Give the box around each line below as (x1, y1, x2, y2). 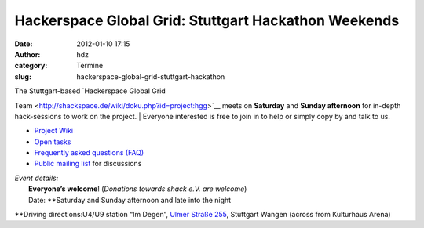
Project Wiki (34, 126, 74, 136)
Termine (76, 61, 104, 71)
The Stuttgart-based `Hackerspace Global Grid (14, 86, 166, 96)
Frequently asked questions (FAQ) (34, 148, 144, 157)
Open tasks (34, 137, 71, 147)
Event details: (14, 173, 59, 183)
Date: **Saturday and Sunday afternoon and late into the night (28, 195, 232, 204)
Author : (14, 49, 41, 59)
